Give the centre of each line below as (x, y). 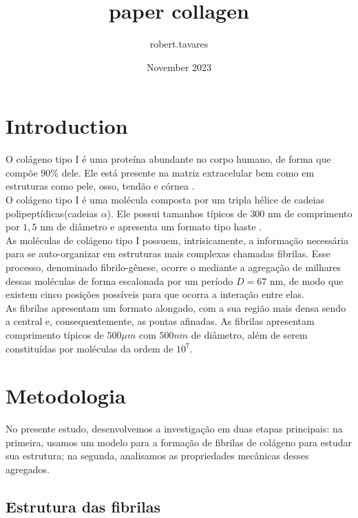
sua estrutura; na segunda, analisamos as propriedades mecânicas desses (157, 456)
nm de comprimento (310, 213)
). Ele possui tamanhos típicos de (177, 213)
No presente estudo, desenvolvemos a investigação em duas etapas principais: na (174, 429)
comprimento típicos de (55, 334)
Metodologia (66, 396)
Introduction (67, 126)
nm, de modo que (306, 280)
